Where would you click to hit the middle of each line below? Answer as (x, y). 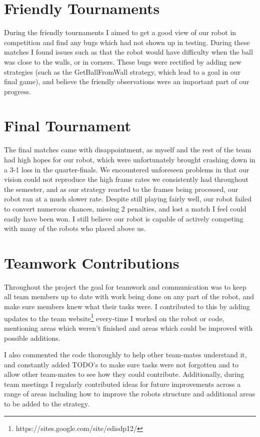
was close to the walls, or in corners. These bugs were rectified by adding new (123, 61)
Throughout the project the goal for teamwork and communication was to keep (125, 286)
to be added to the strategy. (47, 404)
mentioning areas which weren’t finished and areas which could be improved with (128, 327)
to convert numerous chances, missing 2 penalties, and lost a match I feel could (125, 208)
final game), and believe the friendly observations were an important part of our (127, 81)
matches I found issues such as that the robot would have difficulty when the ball (128, 52)
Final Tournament (68, 126)
